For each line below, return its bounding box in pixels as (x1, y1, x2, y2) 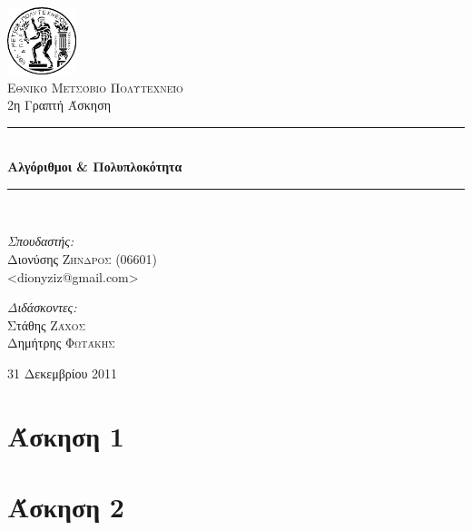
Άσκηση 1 (7, 417, 124, 454)
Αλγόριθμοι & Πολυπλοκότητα (7, 157, 182, 176)
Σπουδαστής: (7, 231, 74, 250)
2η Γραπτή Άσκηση (7, 95, 112, 114)
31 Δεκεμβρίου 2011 (7, 364, 118, 383)
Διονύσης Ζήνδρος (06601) (7, 250, 158, 269)
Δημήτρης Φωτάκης (7, 333, 115, 352)
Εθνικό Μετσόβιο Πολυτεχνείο (7, 77, 183, 96)
